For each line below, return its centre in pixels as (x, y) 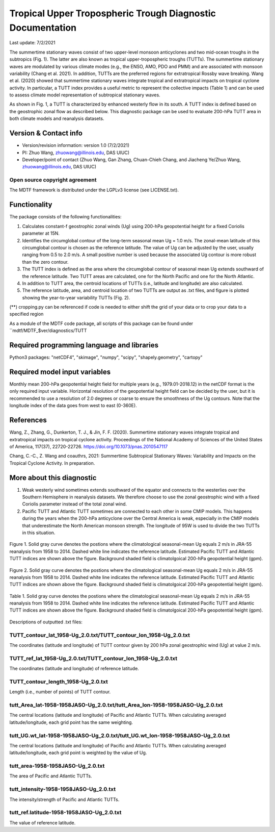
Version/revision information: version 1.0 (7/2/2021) (76, 145)
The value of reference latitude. (43, 823)
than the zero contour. (45, 262)
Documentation (43, 28)
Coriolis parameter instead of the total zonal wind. (75, 504)
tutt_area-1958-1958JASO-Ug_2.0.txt (57, 766)
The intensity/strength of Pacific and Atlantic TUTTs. (64, 799)
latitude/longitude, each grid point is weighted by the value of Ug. (78, 753)
